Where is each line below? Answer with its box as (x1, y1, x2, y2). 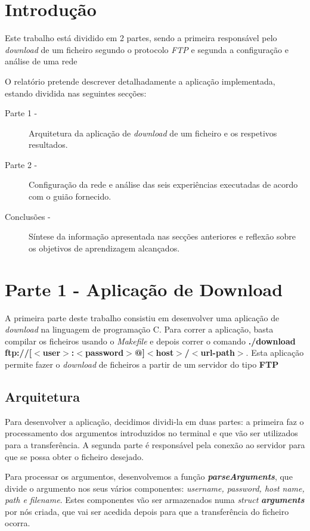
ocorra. (5, 517, 30, 529)
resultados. (29, 138, 68, 151)
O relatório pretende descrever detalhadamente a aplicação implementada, (5, 74, 275, 87)
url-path (200, 346, 235, 359)
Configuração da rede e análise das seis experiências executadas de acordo (29, 178, 298, 191)
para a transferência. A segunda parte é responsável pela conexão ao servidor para (5, 438, 305, 451)
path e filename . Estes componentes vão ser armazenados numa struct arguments (5, 493, 305, 506)
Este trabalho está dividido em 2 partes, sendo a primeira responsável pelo (5, 32, 277, 44)
